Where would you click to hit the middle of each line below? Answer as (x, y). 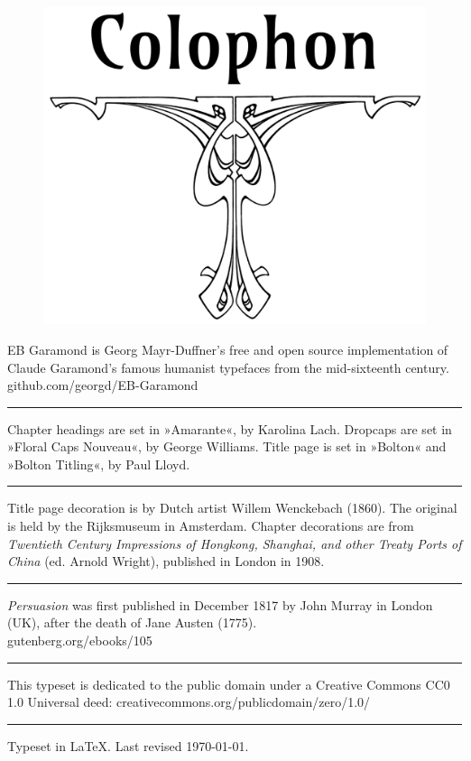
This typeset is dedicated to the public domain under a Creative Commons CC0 (229, 684)
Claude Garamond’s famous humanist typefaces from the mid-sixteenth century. (228, 367)
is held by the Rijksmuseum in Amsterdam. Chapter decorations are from (211, 526)
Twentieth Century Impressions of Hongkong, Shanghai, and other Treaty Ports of (235, 543)
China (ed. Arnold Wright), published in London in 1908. (166, 561)
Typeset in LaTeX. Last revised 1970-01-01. (128, 745)
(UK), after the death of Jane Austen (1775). (132, 622)
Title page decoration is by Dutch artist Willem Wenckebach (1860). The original (232, 508)
